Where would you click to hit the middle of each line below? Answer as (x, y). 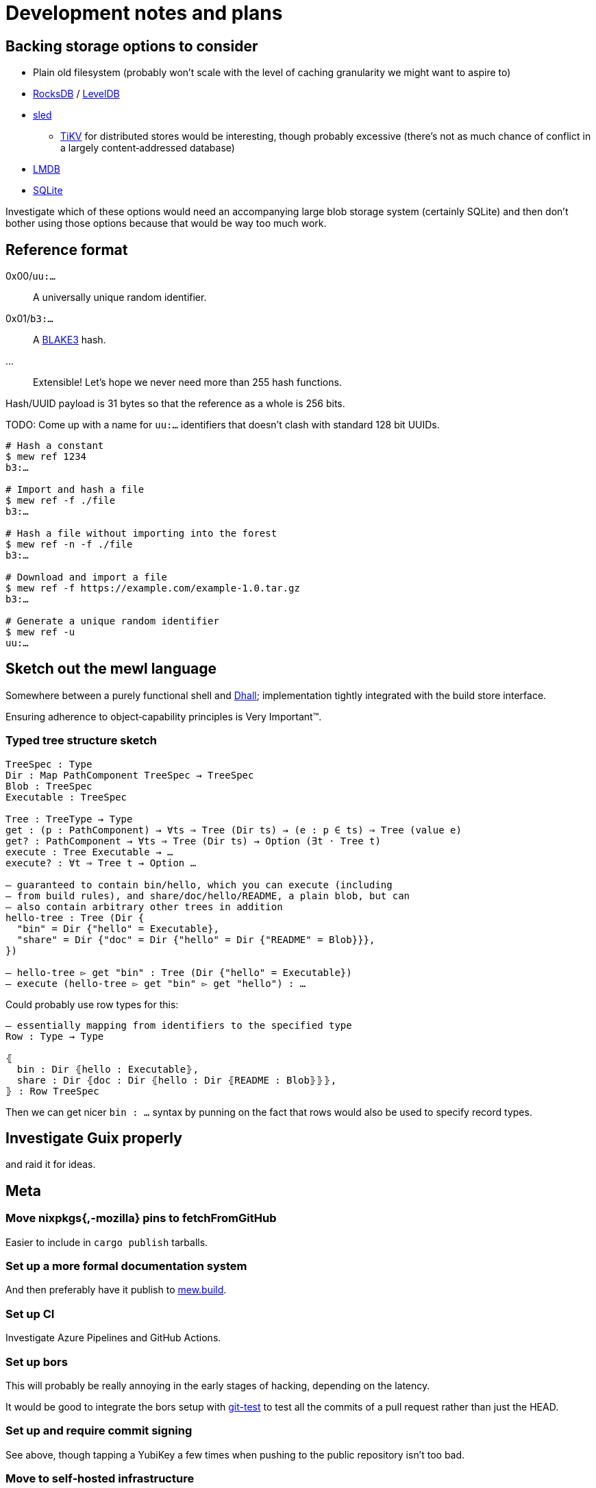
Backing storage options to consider (132, 46)
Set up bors (37, 1362)
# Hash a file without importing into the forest (141, 534)
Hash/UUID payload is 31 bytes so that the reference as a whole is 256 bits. (175, 404)
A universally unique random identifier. (120, 297)
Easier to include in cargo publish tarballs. (107, 1242)
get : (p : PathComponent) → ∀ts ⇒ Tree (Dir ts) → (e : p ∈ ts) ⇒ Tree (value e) (234, 830)
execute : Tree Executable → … (89, 852)
